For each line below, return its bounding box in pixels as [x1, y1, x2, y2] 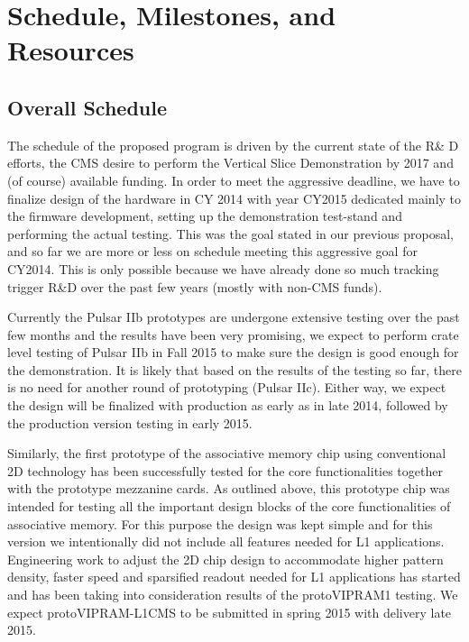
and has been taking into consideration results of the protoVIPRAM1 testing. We [7, 585, 458, 604]
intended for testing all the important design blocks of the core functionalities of [7, 497, 451, 516]
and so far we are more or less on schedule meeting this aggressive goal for [7, 242, 418, 261]
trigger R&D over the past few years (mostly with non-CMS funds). [7, 277, 382, 296]
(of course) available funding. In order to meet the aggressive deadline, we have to [7, 170, 460, 189]
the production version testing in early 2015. [7, 413, 253, 432]
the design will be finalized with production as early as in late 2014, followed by [7, 396, 448, 415]
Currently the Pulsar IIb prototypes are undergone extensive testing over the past [7, 307, 460, 326]
